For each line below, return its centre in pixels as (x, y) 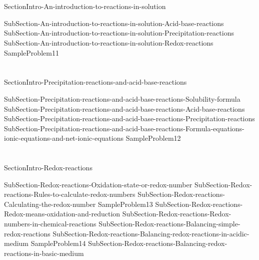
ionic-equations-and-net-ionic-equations (64, 138)
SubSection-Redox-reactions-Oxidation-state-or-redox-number (98, 184)
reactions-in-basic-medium (44, 253)
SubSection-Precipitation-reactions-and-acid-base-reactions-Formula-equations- (124, 128)
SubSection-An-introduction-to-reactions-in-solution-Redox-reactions (109, 42)
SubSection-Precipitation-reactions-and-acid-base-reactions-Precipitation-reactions (129, 118)
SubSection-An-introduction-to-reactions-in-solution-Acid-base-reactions (114, 23)
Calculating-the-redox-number (50, 204)
